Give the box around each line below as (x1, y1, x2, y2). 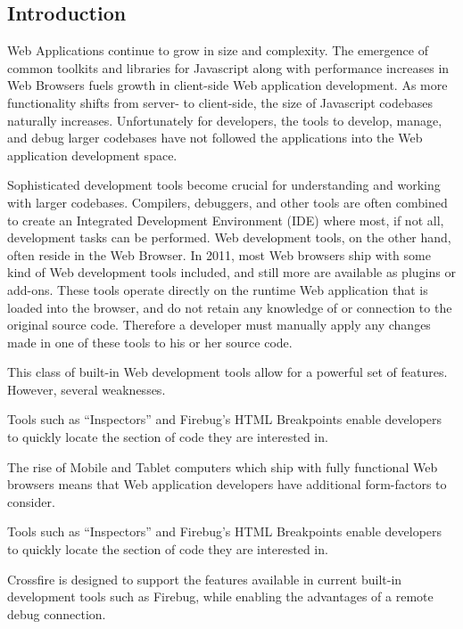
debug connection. (7, 604, 106, 623)
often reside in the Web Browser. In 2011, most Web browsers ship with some (7, 245, 431, 264)
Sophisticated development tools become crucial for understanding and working (7, 176, 441, 194)
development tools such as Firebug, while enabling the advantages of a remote (7, 587, 434, 606)
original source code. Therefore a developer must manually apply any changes (7, 315, 431, 334)
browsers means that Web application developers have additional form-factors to (7, 475, 447, 494)
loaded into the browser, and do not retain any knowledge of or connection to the (7, 298, 452, 316)
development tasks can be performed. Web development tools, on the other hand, (7, 228, 451, 247)
